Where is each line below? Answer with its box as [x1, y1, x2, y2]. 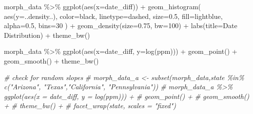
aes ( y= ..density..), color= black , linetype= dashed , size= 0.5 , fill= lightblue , [4, 11, 223, 21]
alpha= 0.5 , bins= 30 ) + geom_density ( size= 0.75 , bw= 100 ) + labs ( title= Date [4, 20, 237, 31]
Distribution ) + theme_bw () [4, 30, 90, 40]
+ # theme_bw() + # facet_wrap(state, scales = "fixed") [4, 100, 176, 111]
